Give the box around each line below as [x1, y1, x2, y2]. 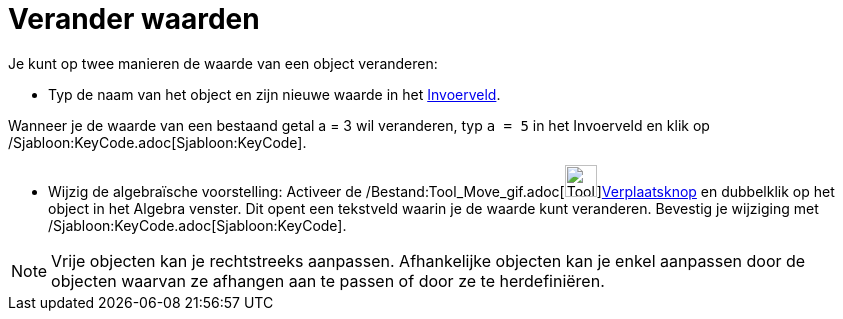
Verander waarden [8, 2, 260, 36]
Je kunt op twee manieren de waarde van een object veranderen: [8, 54, 438, 72]
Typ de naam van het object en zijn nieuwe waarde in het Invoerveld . [48, 85, 501, 103]
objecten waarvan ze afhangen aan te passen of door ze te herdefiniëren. [51, 270, 605, 291]
